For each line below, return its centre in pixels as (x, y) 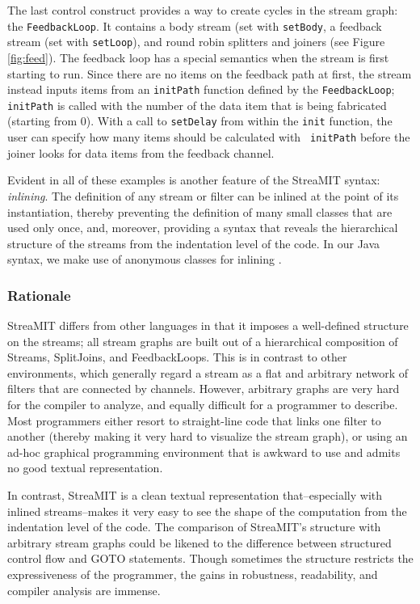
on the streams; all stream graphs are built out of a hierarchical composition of (203, 341)
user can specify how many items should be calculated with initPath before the (209, 137)
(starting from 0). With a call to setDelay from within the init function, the (200, 121)
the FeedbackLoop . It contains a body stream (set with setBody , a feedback (195, 25)
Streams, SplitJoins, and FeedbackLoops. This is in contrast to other (177, 357)
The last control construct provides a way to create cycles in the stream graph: (203, 10)
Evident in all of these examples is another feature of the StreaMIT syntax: (194, 180)
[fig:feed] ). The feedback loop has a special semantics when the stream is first (198, 57)
